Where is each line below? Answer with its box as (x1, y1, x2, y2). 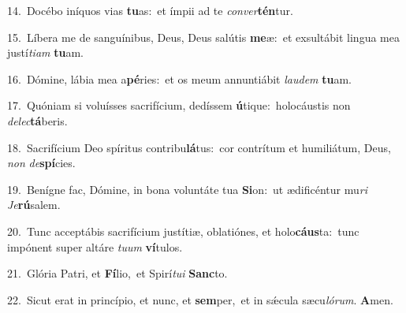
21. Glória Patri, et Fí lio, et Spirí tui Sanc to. (7, 265, 228, 281)
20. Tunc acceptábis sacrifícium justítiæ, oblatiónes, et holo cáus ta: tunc (7, 222, 359, 239)
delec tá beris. (7, 112, 68, 129)
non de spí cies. (7, 155, 76, 171)
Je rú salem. (7, 196, 61, 213)
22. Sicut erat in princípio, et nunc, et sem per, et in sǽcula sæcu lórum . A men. (7, 291, 393, 307)
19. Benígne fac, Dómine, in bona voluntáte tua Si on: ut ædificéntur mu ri (7, 181, 367, 197)
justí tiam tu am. (7, 44, 84, 61)
